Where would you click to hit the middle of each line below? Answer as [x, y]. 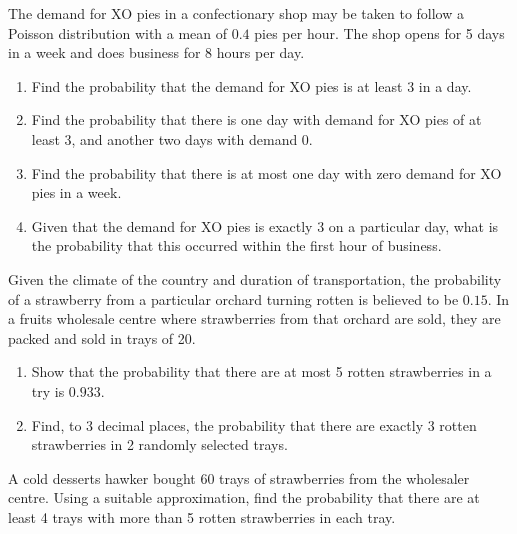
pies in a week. [76, 192]
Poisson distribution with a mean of [118, 32]
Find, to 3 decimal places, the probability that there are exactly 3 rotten [254, 424]
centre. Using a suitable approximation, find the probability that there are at [244, 497]
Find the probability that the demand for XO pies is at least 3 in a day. [251, 85]
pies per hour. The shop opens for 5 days [379, 32]
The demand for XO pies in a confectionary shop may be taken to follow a [236, 13]
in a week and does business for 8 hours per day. [156, 52]
